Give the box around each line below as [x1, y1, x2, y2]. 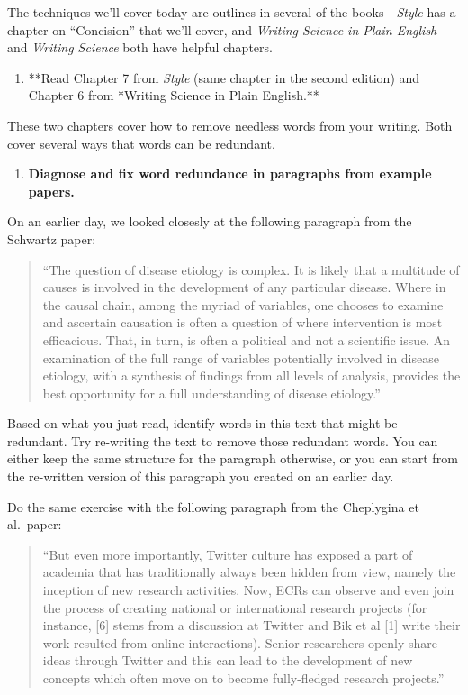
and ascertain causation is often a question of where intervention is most [42, 313, 443, 332]
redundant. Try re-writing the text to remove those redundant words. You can [7, 431, 438, 450]
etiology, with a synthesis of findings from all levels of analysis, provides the [42, 366, 461, 385]
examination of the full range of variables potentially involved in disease [42, 348, 439, 367]
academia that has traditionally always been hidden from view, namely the [42, 562, 456, 581]
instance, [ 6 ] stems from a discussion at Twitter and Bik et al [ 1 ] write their [42, 616, 461, 635]
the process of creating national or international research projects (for [42, 598, 427, 617]
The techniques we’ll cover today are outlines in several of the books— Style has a [7, 3, 456, 21]
